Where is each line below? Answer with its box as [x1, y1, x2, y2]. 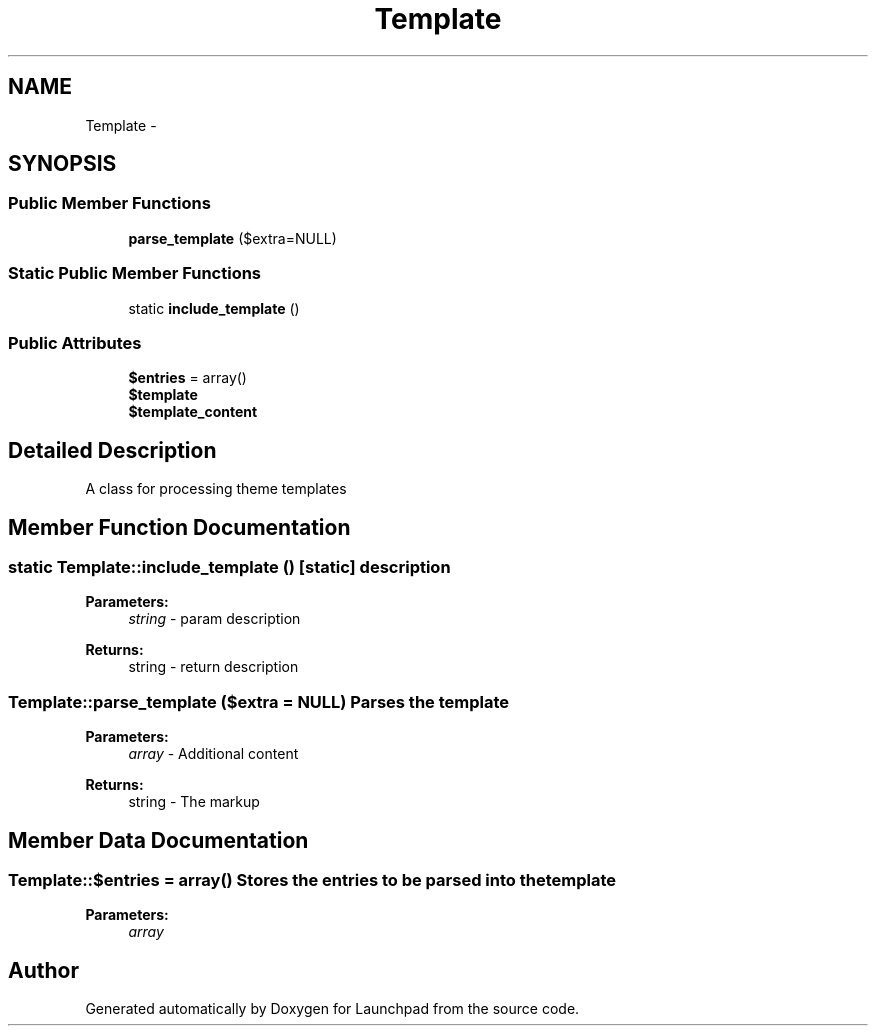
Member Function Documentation [8, 514, 351, 540]
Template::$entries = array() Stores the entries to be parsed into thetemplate [8, 869, 616, 890]
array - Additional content [128, 745, 299, 763]
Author [8, 957, 79, 983]
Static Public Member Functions [8, 263, 262, 284]
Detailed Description [8, 437, 217, 463]
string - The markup [128, 793, 260, 811]
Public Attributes [8, 332, 142, 353]
